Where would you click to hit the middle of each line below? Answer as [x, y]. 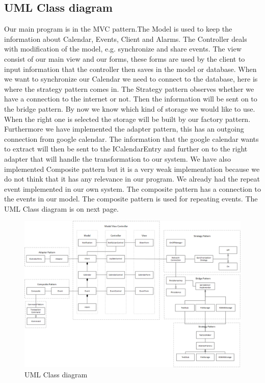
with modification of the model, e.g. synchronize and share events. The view [123, 49]
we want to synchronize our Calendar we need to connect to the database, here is [131, 79]
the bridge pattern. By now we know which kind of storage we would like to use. [130, 108]
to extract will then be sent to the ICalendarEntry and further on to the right [126, 149]
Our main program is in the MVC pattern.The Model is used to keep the [118, 29]
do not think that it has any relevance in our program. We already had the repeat [132, 179]
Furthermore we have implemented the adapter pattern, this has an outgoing [124, 129]
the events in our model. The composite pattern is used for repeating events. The [131, 199]
